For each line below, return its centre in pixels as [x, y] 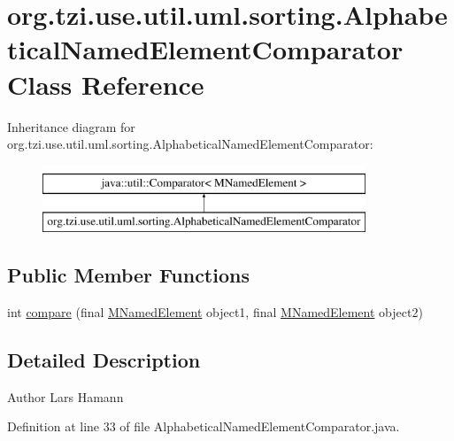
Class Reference [106, 84]
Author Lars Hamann [65, 396]
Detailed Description [104, 360]
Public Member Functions [128, 275]
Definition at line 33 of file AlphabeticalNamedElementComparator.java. [204, 426]
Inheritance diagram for [71, 126]
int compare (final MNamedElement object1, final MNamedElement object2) [215, 312]
